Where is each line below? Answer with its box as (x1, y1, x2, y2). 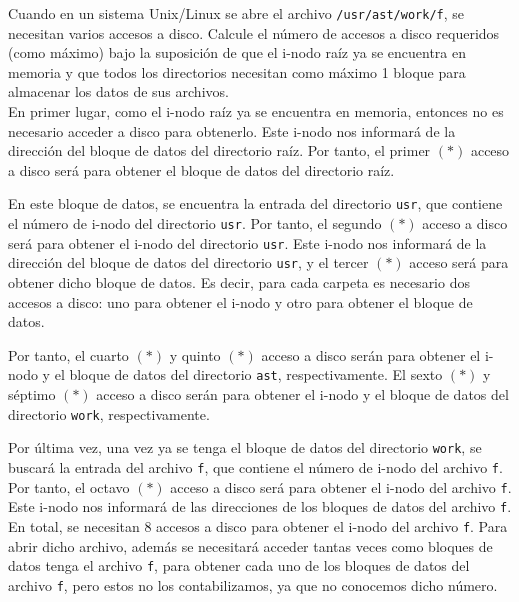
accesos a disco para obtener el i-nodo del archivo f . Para (156, 515, 508, 536)
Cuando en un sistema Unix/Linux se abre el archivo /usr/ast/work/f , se (8, 3, 465, 23)
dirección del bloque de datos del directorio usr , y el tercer (8, 252, 369, 273)
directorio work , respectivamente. (8, 403, 210, 424)
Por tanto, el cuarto (8, 344, 129, 365)
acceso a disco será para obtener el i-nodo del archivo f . (170, 476, 512, 497)
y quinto (169, 344, 221, 365)
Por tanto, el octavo (8, 476, 130, 497)
